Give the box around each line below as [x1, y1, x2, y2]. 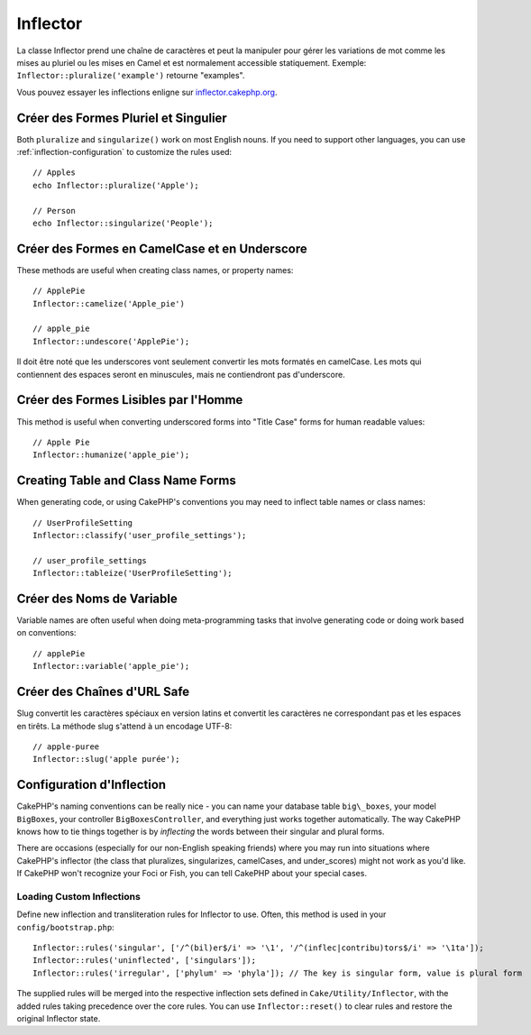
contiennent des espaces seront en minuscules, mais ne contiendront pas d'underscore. [16, 369, 346, 380]
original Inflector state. [16, 1013, 101, 1024]
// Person [32, 206, 76, 215]
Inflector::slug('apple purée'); [32, 754, 180, 765]
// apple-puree [32, 741, 100, 752]
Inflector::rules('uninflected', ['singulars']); [32, 956, 257, 966]
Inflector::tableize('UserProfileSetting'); [32, 568, 233, 579]
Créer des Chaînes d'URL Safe [16, 684, 190, 700]
